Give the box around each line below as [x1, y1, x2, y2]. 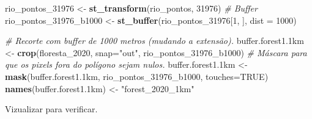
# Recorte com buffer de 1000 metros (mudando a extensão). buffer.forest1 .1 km [5, 34, 304, 47]
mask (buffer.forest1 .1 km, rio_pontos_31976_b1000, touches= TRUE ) [5, 70, 269, 82]
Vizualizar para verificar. [5, 103, 98, 115]
